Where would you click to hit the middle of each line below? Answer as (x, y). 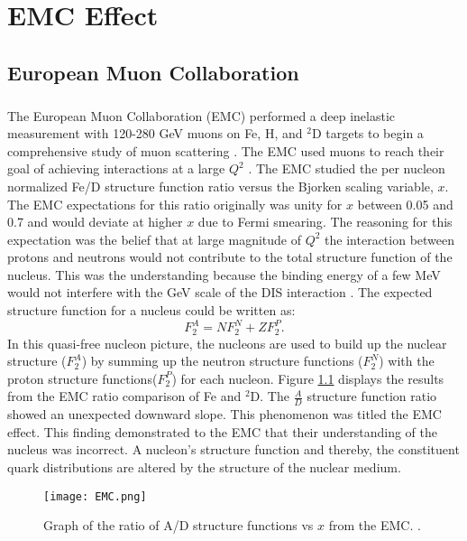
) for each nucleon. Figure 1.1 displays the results (308, 378)
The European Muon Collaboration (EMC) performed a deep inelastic (201, 115)
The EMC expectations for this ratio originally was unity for (175, 204)
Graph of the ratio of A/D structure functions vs (179, 525)
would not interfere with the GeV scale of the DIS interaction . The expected (220, 292)
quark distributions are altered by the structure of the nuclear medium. (204, 467)
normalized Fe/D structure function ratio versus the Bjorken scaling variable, (220, 186)
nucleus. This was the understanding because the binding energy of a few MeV (224, 274)
